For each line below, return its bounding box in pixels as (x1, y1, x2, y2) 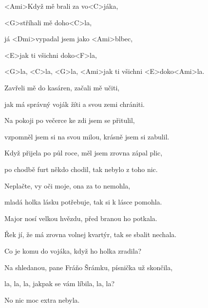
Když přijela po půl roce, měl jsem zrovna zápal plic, (4, 148, 163, 158)
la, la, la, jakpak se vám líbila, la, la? (4, 278, 115, 289)
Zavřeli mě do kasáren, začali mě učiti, (4, 82, 120, 92)
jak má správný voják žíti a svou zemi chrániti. (4, 99, 145, 109)
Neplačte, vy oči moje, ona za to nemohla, (4, 180, 131, 190)
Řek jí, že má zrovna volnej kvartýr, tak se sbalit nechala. (4, 229, 177, 240)
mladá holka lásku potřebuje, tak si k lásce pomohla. (4, 197, 162, 207)
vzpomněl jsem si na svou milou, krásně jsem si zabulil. (4, 131, 170, 141)
